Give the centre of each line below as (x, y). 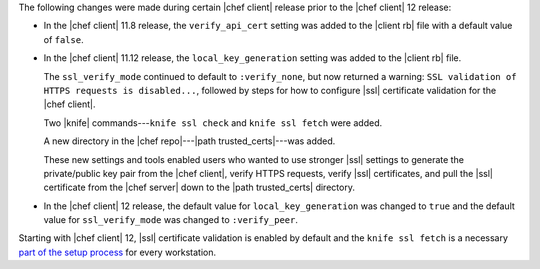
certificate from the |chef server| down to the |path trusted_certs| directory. (199, 187)
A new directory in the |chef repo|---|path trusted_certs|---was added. (189, 141)
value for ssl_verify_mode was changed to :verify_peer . (171, 220)
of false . (63, 39)
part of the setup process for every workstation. (117, 252)
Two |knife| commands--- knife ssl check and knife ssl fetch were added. (213, 122)
